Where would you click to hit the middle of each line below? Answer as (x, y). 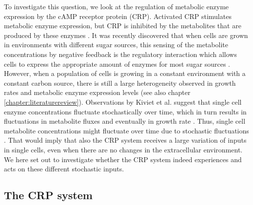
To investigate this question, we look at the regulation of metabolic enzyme (117, 6)
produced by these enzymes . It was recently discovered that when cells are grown (126, 35)
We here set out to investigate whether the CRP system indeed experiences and (123, 159)
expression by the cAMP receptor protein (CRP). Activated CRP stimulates (118, 16)
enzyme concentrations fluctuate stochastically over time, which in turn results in (125, 111)
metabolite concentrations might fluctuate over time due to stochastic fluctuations (126, 130)
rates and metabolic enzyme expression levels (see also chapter (97, 92)
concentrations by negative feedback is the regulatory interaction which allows (120, 54)
